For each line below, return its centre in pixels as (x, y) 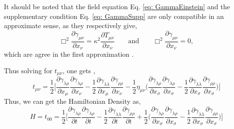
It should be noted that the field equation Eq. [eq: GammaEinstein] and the (117, 6)
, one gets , (79, 70)
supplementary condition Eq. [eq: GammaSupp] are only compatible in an (114, 16)
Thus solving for (28, 70)
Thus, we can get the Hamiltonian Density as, (72, 101)
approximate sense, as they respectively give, (71, 25)
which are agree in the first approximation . (69, 54)
